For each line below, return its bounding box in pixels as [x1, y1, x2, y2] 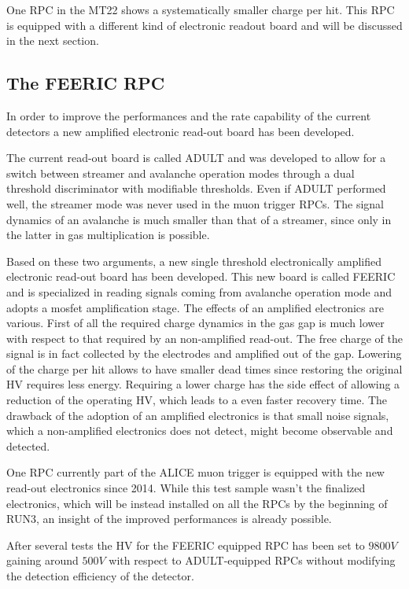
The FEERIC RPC [6, 71, 165, 95]
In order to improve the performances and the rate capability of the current [6, 107, 371, 123]
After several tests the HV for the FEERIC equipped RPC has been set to [6, 536, 365, 553]
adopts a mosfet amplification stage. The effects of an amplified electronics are [6, 299, 384, 315]
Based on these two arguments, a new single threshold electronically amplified [6, 252, 382, 269]
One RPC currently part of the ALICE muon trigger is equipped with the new [6, 464, 385, 480]
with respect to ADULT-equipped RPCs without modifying [109, 552, 396, 569]
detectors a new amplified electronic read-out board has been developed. [6, 123, 355, 139]
